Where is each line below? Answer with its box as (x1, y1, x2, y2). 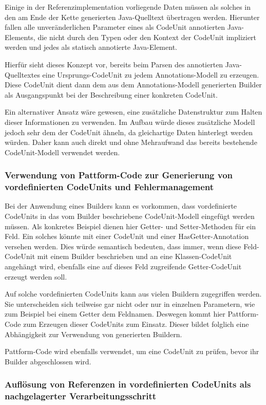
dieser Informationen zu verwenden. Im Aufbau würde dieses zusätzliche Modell (5, 116, 255, 127)
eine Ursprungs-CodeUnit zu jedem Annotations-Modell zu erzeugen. (42, 69, 259, 80)
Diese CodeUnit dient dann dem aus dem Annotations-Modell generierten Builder (5, 79, 262, 90)
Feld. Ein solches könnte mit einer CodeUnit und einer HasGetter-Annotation (5, 231, 249, 242)
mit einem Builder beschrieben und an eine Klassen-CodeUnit (37, 251, 232, 262)
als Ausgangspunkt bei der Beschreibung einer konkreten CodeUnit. (5, 89, 218, 100)
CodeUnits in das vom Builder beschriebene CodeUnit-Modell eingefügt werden (5, 211, 255, 222)
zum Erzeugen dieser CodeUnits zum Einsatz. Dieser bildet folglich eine (23, 318, 249, 329)
